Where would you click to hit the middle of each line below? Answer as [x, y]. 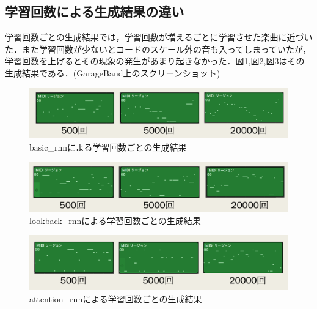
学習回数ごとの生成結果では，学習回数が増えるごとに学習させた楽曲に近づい [159, 37]
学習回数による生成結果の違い [95, 11]
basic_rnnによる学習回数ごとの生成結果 [108, 147]
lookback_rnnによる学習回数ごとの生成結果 [115, 220]
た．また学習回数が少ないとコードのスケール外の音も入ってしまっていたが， [158, 49]
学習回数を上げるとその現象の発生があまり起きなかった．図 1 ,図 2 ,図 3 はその [155, 61]
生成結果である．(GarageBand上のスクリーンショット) [113, 73]
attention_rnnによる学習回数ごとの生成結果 [116, 298]
